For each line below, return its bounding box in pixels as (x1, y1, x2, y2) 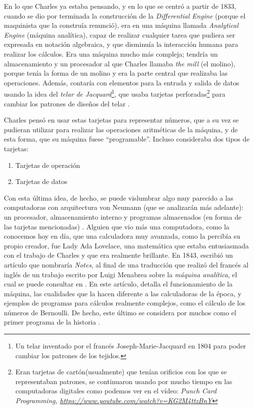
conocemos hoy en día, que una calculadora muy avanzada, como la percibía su (4, 231, 240, 241)
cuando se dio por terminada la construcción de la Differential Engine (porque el (4, 10, 246, 20)
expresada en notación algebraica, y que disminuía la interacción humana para (4, 39, 238, 49)
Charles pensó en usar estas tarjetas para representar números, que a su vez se (4, 115, 239, 125)
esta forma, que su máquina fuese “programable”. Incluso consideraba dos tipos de (4, 134, 250, 144)
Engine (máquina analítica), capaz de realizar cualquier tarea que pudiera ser (4, 29, 235, 40)
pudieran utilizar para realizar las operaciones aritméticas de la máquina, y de (4, 124, 238, 134)
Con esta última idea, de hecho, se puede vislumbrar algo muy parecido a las (4, 192, 233, 203)
